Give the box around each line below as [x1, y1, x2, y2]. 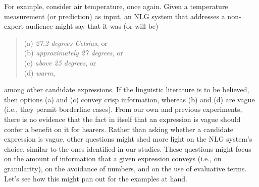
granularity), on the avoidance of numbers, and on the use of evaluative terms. [4, 163, 247, 173]
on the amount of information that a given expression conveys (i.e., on [4, 153, 222, 164]
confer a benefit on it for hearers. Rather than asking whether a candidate [4, 123, 234, 134]
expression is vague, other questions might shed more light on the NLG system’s [4, 134, 252, 144]
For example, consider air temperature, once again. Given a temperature [4, 1, 228, 11]
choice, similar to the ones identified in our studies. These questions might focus [4, 143, 251, 154]
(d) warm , [24, 67, 55, 78]
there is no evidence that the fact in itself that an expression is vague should [4, 113, 241, 124]
